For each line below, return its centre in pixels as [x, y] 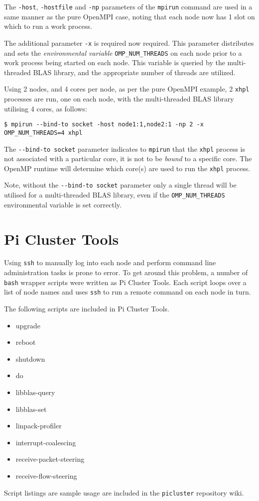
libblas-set [31, 409]
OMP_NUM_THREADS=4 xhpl [43, 133]
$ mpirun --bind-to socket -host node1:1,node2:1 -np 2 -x [104, 125]
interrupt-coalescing [46, 442]
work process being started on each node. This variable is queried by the [115, 62]
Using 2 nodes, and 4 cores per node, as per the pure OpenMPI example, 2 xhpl [127, 89]
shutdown [30, 358]
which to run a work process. [48, 26]
